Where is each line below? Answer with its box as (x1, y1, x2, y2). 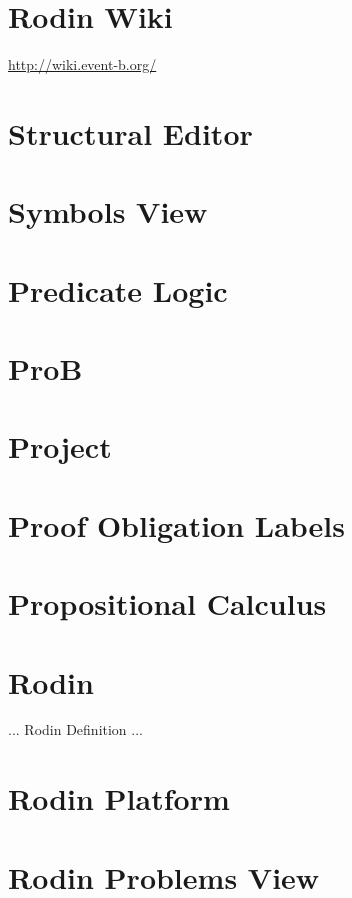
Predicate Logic (8, 269, 228, 310)
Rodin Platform (8, 778, 230, 819)
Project (8, 426, 112, 467)
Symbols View (8, 191, 208, 232)
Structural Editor (8, 112, 253, 153)
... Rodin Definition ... (8, 719, 143, 740)
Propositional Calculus (8, 583, 327, 624)
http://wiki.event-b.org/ (8, 54, 157, 75)
